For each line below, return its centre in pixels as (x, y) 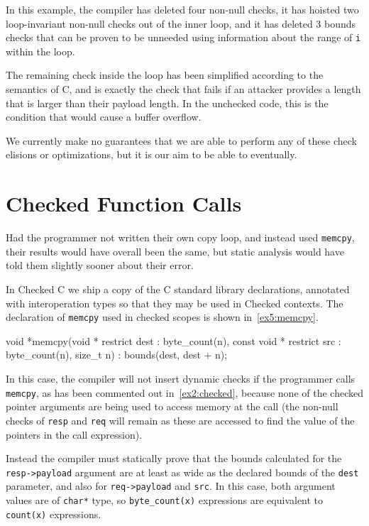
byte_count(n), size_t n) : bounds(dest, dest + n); (117, 355)
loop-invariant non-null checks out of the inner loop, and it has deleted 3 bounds (181, 23)
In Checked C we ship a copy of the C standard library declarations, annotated (178, 289)
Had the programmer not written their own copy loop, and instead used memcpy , (180, 237)
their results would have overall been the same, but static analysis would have (175, 251)
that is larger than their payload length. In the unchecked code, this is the (167, 103)
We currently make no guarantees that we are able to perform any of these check (181, 140)
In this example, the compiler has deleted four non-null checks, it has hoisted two (182, 9)
